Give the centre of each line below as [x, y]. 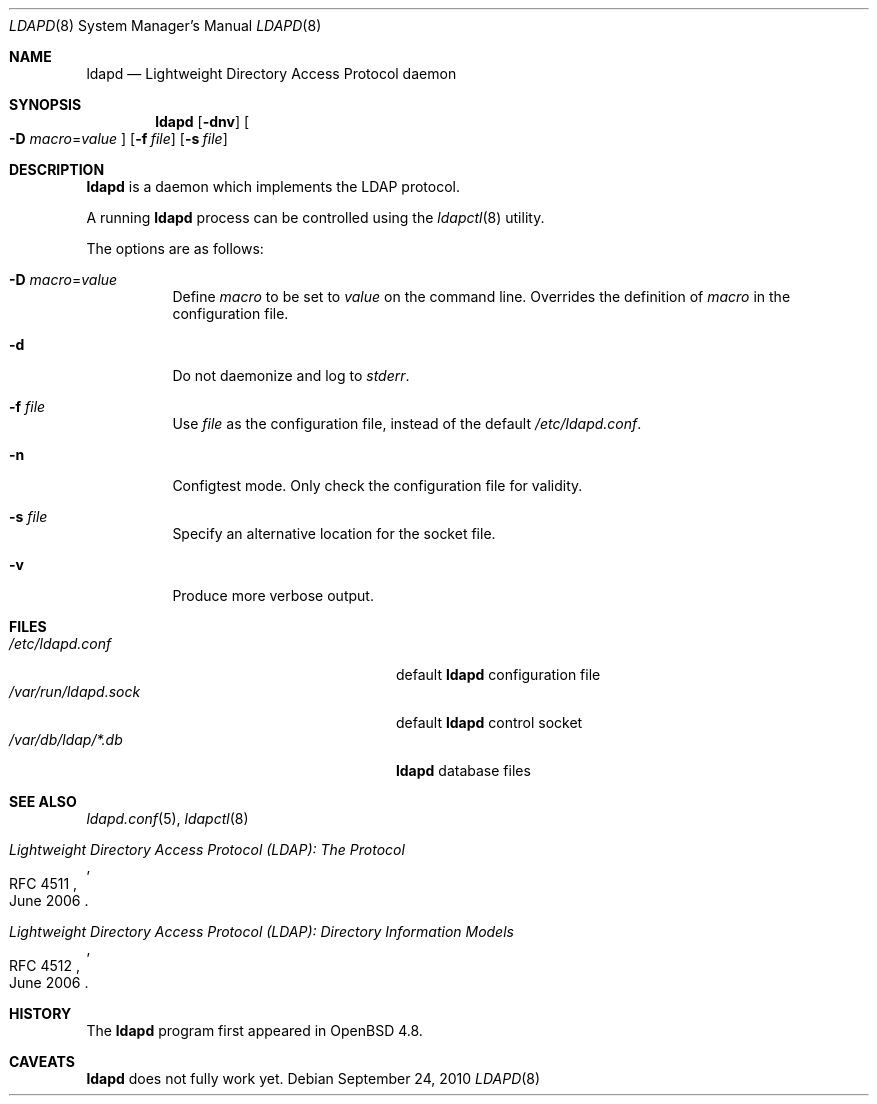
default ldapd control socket [489, 722]
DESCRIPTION [57, 169]
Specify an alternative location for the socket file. [334, 533]
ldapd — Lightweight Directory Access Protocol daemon [271, 73]
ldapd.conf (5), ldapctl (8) [167, 818]
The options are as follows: [175, 248]
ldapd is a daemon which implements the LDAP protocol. [273, 186]
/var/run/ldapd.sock [75, 691]
